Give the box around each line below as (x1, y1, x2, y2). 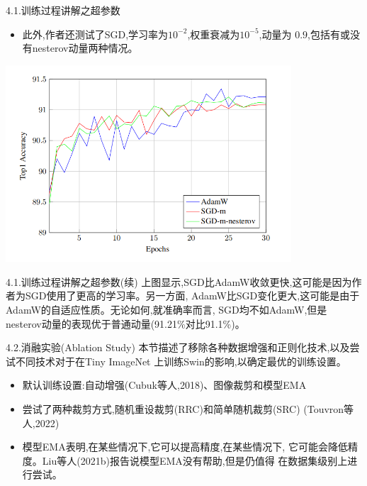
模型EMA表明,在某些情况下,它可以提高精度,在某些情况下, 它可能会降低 (22, 439, 348, 454)
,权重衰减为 (187, 26, 240, 41)
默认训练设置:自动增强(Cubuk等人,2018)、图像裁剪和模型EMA (22, 377, 307, 392)
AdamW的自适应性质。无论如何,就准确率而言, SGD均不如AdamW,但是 (6, 302, 327, 316)
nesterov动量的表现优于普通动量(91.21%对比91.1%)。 (6, 316, 245, 331)
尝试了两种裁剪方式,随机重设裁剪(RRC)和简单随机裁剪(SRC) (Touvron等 (22, 401, 354, 416)
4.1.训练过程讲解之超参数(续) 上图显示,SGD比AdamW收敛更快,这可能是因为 (6, 274, 352, 289)
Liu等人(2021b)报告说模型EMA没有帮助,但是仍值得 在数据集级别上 (42, 453, 348, 468)
